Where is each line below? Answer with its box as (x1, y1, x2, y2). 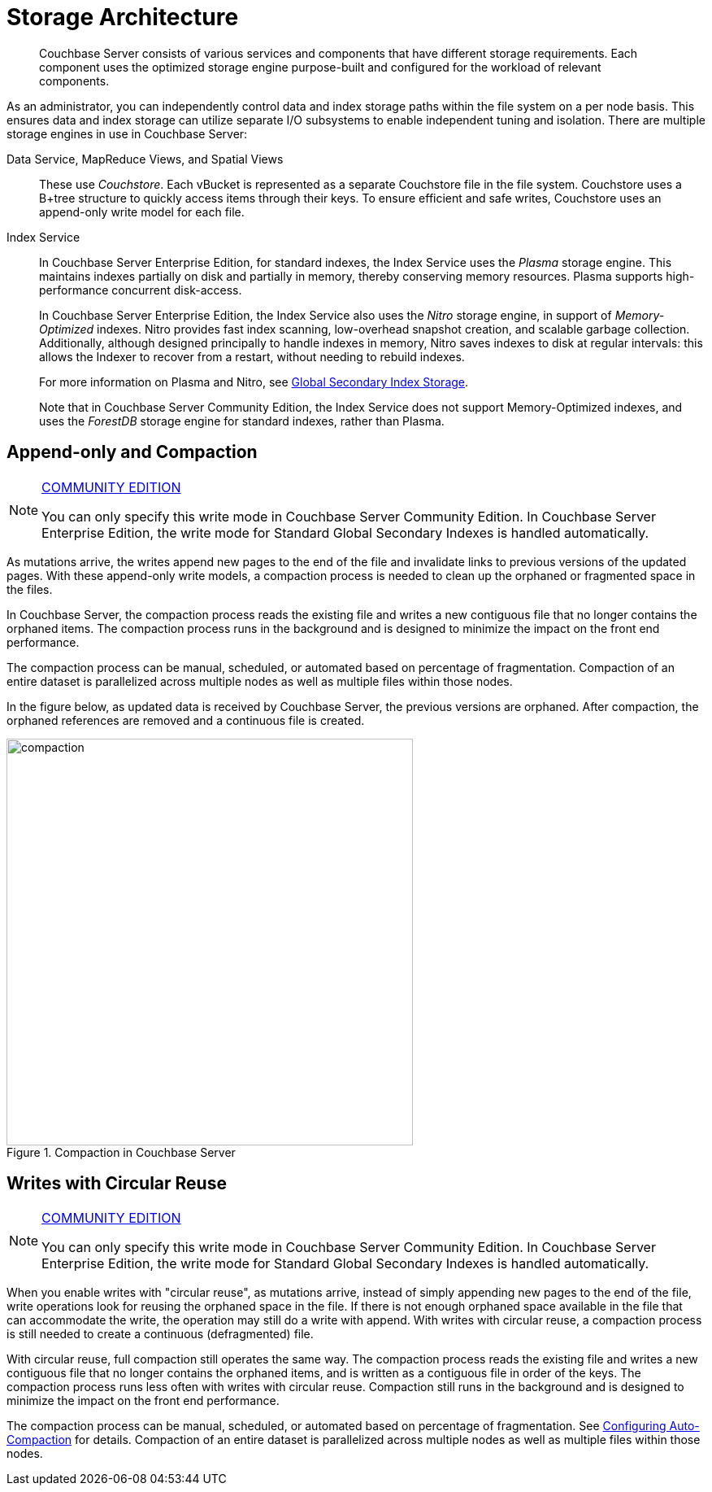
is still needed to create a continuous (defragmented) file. (7, 1327, 314, 1341)
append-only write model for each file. (39, 204, 245, 219)
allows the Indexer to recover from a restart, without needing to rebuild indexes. (39, 349, 465, 364)
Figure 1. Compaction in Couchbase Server (7, 1145, 236, 1159)
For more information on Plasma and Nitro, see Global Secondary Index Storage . (39, 374, 469, 389)
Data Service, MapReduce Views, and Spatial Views (7, 151, 284, 166)
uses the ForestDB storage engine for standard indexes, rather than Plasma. (39, 413, 445, 428)
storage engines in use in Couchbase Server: (7, 126, 248, 141)
